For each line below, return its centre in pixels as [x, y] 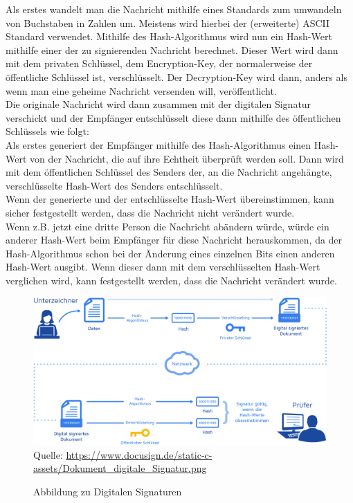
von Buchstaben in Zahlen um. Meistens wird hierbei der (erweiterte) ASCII [168, 22]
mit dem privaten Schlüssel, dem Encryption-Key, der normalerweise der [159, 63]
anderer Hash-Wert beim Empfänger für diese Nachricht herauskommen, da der [174, 240]
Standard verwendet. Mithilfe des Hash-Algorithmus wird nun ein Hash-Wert [169, 36]
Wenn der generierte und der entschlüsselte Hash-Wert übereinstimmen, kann [170, 199]
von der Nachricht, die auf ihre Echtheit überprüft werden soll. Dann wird [187, 158]
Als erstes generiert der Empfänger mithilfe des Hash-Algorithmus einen [159, 144]
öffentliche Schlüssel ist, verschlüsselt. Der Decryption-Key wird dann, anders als [176, 76]
